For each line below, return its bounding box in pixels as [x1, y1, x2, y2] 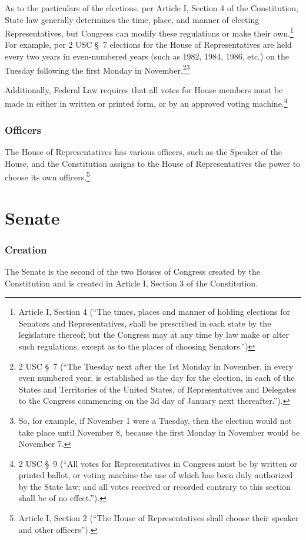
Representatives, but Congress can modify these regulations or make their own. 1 [5, 25, 294, 39]
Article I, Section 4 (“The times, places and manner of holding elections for [18, 305, 290, 318]
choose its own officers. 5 [5, 169, 90, 183]
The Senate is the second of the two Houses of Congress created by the [5, 265, 261, 277]
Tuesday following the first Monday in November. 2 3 [5, 62, 190, 76]
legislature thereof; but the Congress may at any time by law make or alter [18, 328, 290, 341]
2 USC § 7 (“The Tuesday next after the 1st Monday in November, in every [18, 360, 294, 372]
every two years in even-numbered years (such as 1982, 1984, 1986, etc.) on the [5, 50, 289, 62]
